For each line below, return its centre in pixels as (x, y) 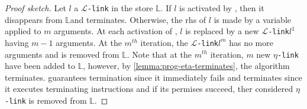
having (17, 42)
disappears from (34, 19)
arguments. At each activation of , (116, 31)
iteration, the (164, 42)
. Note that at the (159, 54)
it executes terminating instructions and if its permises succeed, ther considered (149, 89)
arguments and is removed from (62, 54)
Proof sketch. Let (35, 8)
